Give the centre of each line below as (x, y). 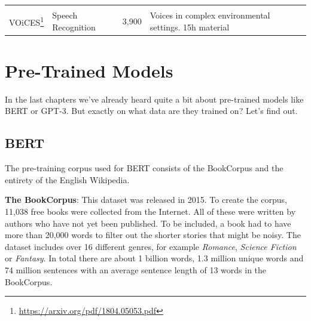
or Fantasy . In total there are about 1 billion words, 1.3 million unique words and (154, 258)
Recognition (74, 27)
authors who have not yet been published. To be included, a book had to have (148, 223)
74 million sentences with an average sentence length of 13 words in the (136, 269)
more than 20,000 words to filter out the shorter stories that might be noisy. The (153, 235)
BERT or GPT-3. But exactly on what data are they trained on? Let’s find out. (151, 111)
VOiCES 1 (27, 21)
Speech (65, 15)
